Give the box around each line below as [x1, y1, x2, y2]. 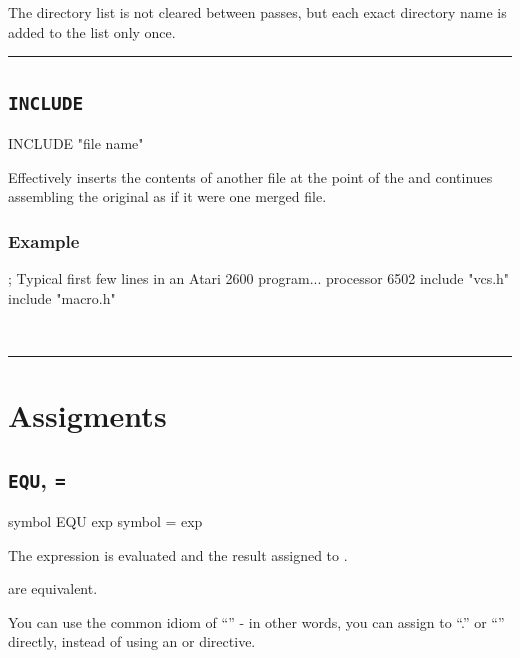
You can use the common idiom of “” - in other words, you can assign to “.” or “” [8, 611, 505, 632]
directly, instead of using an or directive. [8, 631, 256, 652]
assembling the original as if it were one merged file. [8, 186, 327, 207]
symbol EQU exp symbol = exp [8, 510, 203, 531]
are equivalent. [8, 578, 98, 599]
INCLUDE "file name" [8, 132, 144, 153]
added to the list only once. [8, 21, 176, 42]
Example [8, 228, 80, 253]
